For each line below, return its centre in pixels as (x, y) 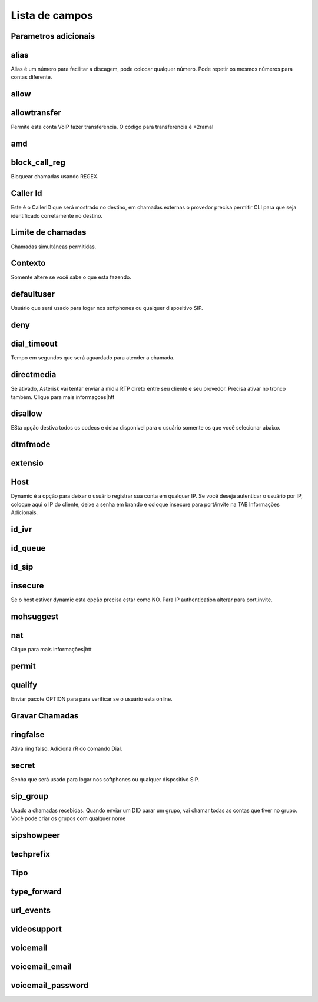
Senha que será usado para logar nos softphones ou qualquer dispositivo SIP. (105, 779)
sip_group (30, 796)
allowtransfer (36, 113)
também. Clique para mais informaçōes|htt (63, 397)
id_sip (22, 567)
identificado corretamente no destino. (57, 215)
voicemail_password (50, 986)
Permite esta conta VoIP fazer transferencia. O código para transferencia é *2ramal (112, 127)
